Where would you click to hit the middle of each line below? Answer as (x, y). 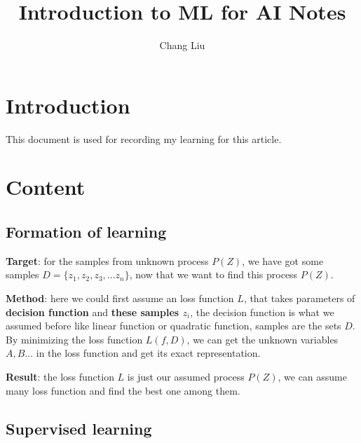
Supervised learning (79, 428)
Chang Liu (182, 45)
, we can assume (312, 376)
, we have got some (283, 260)
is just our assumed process (186, 376)
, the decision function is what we (262, 312)
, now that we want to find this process (213, 274)
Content (46, 187)
